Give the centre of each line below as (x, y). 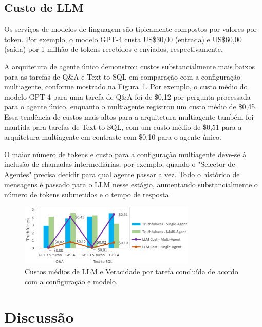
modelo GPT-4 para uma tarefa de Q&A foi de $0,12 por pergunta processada (127, 96)
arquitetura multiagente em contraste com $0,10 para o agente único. (113, 137)
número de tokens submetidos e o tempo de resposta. (88, 194)
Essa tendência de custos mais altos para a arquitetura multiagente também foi (129, 116)
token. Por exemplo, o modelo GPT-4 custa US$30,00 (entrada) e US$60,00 (123, 39)
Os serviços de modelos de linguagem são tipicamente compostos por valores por (130, 29)
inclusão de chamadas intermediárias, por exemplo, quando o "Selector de (120, 164)
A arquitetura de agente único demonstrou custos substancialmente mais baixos (129, 66)
